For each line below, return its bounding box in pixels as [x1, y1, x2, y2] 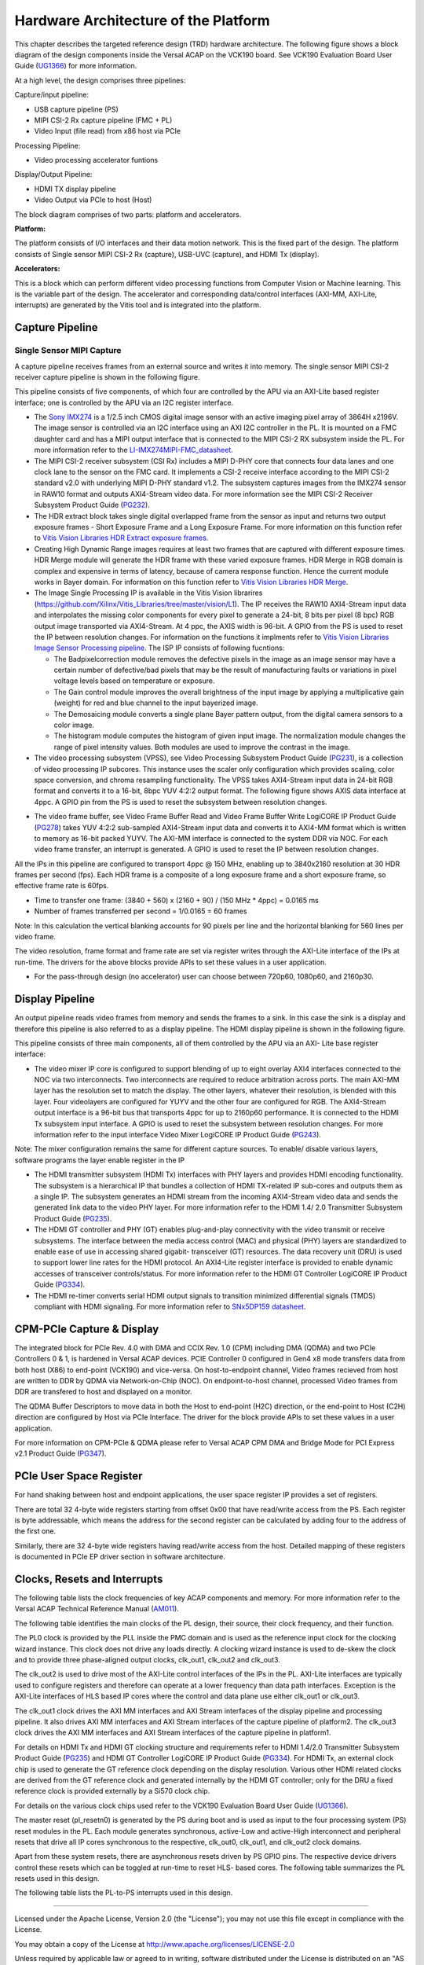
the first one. [14, 1526, 57, 1536]
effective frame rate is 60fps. [14, 881, 109, 891]
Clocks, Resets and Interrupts [14, 1572, 163, 1585]
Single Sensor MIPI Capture [14, 345, 122, 356]
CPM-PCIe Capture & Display [14, 1322, 159, 1335]
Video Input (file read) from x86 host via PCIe [34, 127, 181, 136]
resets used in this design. [14, 1874, 100, 1883]
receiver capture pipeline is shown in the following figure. [14, 372, 200, 381]
